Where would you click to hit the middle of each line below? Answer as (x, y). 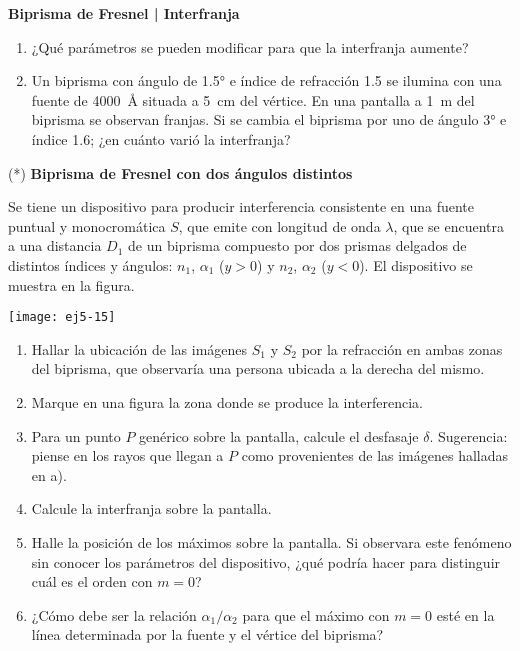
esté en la (465, 614)
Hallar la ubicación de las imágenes (139, 348)
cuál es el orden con (92, 581)
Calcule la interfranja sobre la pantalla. (151, 508)
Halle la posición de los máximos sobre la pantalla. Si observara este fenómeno (271, 541)
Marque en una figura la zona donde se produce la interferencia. (227, 401)
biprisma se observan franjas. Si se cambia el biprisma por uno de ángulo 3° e (269, 119)
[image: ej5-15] (62, 317)
